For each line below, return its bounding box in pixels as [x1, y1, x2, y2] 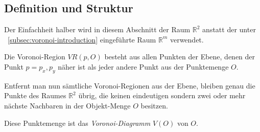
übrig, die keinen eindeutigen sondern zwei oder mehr [78, 90, 246, 101]
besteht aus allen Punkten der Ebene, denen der [104, 51, 255, 62]
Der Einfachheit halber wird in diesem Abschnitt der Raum [4, 24, 191, 35]
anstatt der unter [202, 24, 256, 35]
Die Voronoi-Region [4, 51, 65, 62]
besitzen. [140, 100, 168, 111]
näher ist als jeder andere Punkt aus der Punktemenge [58, 61, 229, 72]
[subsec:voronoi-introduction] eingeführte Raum [8, 34, 156, 45]
